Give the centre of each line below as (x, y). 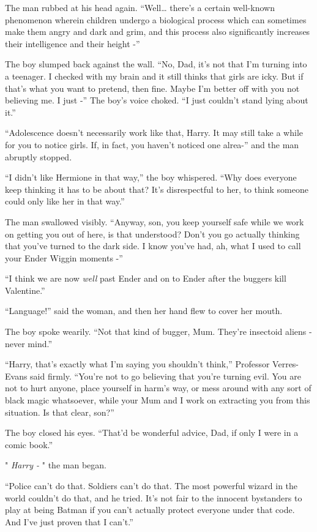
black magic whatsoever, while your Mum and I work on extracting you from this (158, 400)
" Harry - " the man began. (56, 465)
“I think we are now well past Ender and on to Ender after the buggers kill (146, 278)
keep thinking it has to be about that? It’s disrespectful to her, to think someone (157, 189)
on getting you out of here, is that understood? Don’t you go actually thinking (152, 234)
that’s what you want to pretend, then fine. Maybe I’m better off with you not (152, 88)
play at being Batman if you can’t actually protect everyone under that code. (150, 510)
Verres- (286, 364)
